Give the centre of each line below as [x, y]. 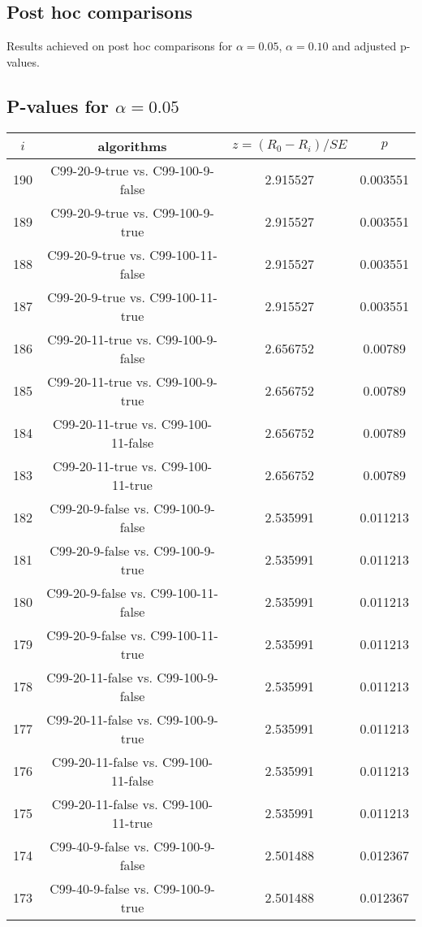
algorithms [132, 145]
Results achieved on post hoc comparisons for [120, 46]
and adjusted [364, 46]
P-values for [58, 105]
